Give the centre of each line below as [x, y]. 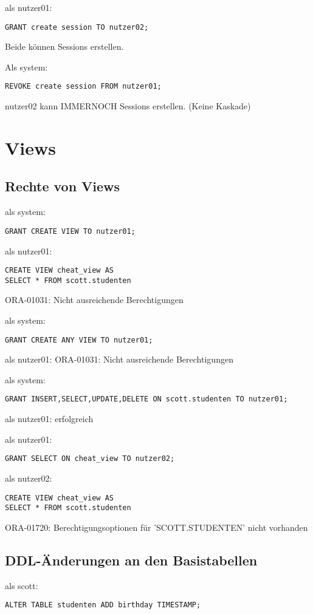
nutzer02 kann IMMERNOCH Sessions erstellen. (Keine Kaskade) [128, 106]
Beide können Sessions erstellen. [64, 46]
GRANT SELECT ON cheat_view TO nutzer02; [90, 459]
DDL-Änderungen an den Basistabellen [131, 560]
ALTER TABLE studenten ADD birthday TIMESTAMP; [103, 605]
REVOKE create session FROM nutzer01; [83, 87]
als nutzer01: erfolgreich [49, 419]
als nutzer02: [29, 478]
